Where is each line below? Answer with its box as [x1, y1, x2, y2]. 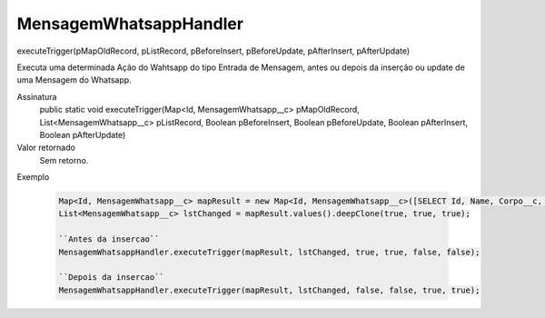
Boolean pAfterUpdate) [39, 129, 126, 140]
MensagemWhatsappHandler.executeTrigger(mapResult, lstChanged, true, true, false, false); [58, 246, 481, 257]
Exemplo [16, 172, 50, 183]
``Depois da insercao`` [58, 273, 165, 283]
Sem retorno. [39, 154, 89, 165]
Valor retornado [16, 142, 76, 154]
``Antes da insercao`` [58, 234, 160, 244]
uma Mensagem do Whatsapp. [16, 75, 132, 85]
